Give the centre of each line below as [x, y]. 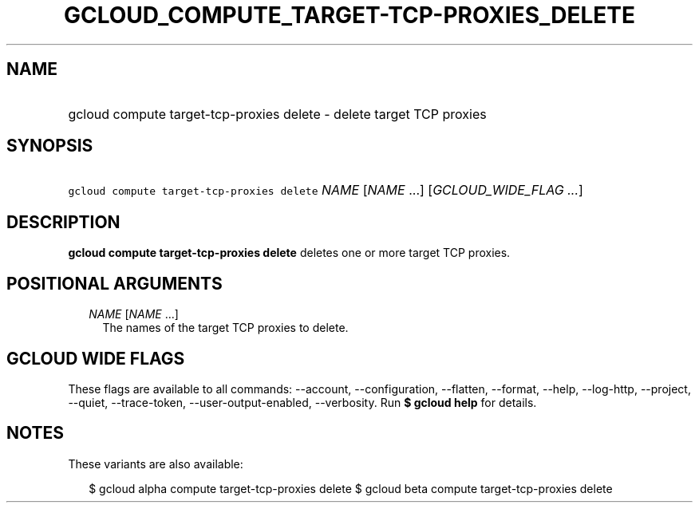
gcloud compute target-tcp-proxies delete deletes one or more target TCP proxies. [289, 253]
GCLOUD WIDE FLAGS [96, 358]
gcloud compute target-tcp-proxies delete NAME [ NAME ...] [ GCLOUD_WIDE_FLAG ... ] [326, 190]
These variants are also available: [156, 464]
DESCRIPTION [63, 222]
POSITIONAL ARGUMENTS [115, 283]
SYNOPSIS [50, 146]
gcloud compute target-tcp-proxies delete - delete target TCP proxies [277, 114]
